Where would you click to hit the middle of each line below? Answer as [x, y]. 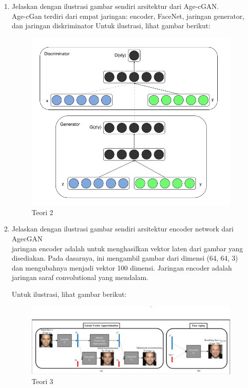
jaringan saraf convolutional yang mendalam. [80, 277]
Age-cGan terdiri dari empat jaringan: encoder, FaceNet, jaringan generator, [128, 16]
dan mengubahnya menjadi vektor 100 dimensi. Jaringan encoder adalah [122, 267]
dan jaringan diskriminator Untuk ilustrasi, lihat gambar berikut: [111, 26]
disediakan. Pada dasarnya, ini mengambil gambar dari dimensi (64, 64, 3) [125, 258]
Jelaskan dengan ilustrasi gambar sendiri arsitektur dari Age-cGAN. [115, 6]
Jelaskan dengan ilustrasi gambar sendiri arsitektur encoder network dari [123, 229]
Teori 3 [42, 381]
